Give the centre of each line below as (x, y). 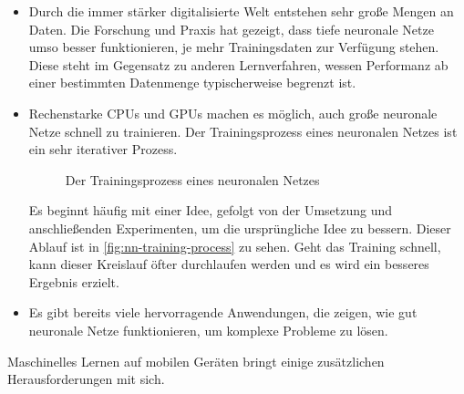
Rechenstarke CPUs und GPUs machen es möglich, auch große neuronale (233, 113)
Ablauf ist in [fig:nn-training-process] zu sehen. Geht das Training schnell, (235, 246)
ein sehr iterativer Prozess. (103, 149)
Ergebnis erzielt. (74, 281)
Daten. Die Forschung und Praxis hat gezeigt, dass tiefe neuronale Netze (231, 29)
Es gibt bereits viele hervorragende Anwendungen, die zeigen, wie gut (223, 312)
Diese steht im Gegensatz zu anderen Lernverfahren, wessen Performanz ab (238, 64)
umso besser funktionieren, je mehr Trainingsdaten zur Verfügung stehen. (234, 47)
